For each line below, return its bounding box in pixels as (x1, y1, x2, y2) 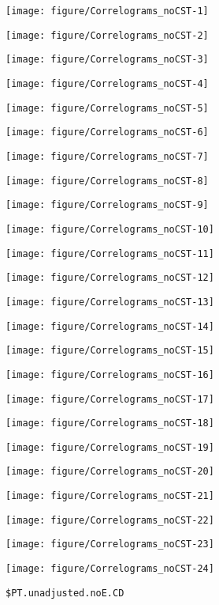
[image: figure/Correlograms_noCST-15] (6, 345, 214, 357)
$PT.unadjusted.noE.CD (6, 587, 124, 599)
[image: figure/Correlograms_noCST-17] (6, 393, 214, 405)
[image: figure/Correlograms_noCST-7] (6, 150, 209, 162)
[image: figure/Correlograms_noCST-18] (6, 418, 214, 429)
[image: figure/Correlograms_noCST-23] (6, 539, 214, 550)
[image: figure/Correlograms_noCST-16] (6, 369, 214, 380)
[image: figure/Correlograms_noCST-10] (6, 223, 214, 235)
